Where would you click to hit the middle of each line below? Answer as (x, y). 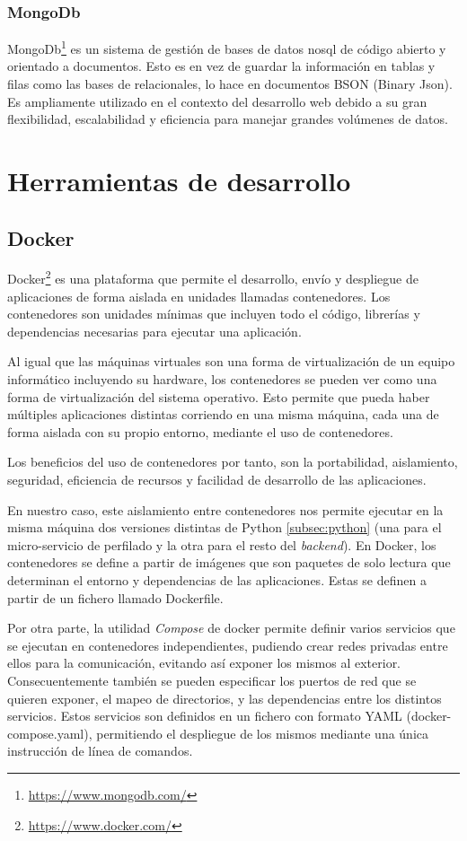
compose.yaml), (50, 733)
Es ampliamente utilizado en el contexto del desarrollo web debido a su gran (217, 101)
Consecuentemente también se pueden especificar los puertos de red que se (212, 680)
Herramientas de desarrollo (179, 181)
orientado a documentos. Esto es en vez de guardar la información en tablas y (221, 66)
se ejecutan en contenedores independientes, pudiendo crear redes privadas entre (228, 645)
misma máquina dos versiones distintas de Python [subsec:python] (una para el (225, 527)
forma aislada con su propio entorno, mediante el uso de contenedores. (200, 431)
